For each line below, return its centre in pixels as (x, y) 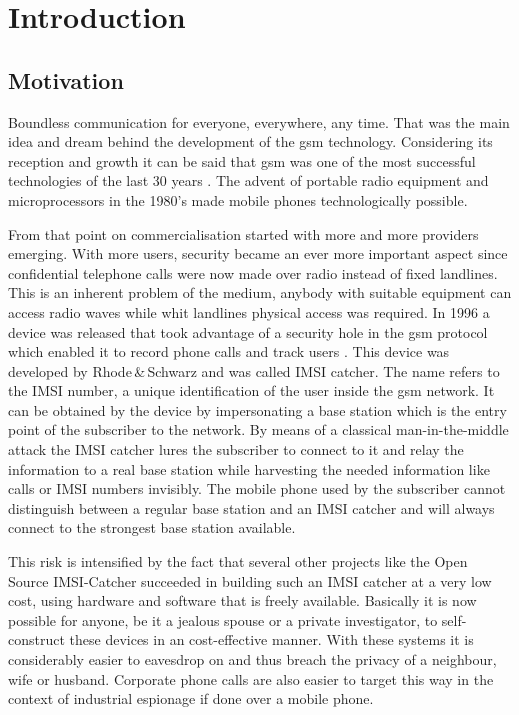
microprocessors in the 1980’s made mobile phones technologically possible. (238, 199)
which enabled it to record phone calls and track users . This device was (229, 351)
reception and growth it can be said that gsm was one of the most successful (242, 160)
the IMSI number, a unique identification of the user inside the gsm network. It (251, 390)
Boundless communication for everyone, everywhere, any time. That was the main (259, 121)
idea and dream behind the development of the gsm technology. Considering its (250, 141)
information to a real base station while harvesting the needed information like (249, 468)
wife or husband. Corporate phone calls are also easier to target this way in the (251, 678)
